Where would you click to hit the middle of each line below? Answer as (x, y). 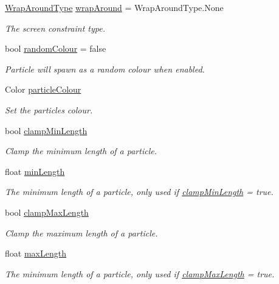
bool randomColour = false (56, 48)
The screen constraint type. (55, 28)
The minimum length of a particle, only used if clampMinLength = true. (139, 192)
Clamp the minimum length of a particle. (81, 151)
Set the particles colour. (49, 109)
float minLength (35, 171)
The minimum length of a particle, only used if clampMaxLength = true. (140, 273)
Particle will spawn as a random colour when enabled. (105, 69)
